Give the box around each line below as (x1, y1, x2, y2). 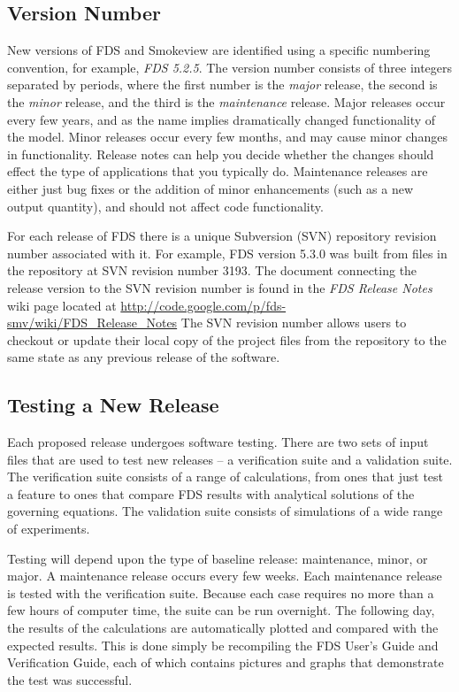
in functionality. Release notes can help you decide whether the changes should (7, 144, 434, 163)
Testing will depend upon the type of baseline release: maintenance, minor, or (7, 549, 428, 567)
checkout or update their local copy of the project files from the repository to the (7, 330, 447, 349)
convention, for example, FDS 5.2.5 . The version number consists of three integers (7, 58, 453, 76)
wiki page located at (7, 296, 117, 314)
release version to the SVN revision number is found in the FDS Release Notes (7, 278, 432, 296)
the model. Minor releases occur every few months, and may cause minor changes (7, 127, 448, 146)
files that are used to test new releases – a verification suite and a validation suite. (7, 450, 453, 468)
